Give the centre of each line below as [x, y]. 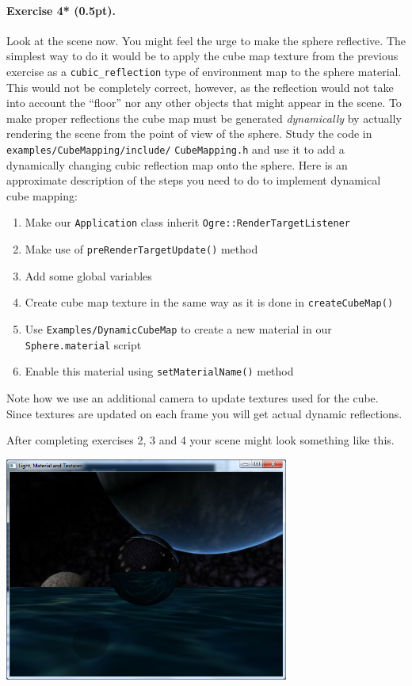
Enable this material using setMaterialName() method [159, 371]
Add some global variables [88, 275]
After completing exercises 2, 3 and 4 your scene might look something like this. [200, 440]
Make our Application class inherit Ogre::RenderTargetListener [187, 222]
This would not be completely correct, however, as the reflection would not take [200, 87]
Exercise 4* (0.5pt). [61, 10]
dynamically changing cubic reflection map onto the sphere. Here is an [177, 164]
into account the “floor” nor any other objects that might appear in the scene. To [204, 103]
